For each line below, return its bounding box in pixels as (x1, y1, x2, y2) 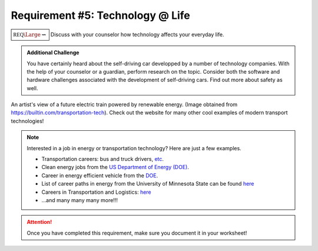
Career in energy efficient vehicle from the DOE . (41, 171, 158, 179)
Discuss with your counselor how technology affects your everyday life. (50, 31, 224, 38)
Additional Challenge (26, 49, 79, 56)
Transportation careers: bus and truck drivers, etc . (41, 156, 164, 163)
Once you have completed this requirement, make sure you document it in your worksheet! (26, 229, 247, 236)
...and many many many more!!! (41, 197, 118, 203)
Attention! (26, 219, 52, 226)
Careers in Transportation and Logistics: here (41, 189, 151, 196)
